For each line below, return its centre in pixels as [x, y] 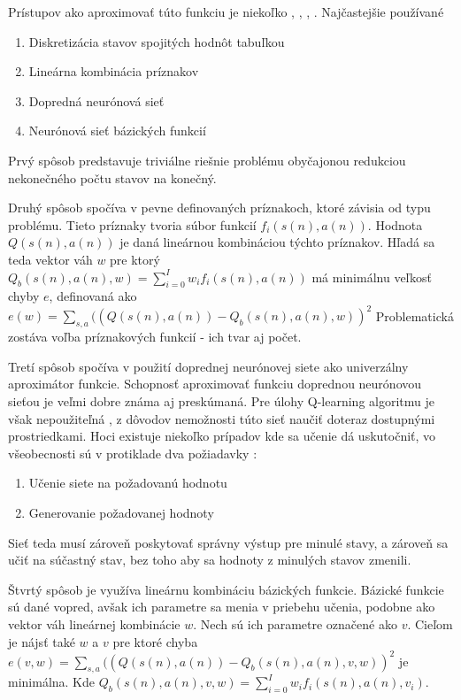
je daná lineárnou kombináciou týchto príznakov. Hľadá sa [277, 242]
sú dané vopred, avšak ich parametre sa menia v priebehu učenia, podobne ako [222, 607]
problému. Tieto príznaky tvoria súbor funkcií [132, 224]
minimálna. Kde [52, 682]
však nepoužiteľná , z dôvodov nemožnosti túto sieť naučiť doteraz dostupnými [222, 418]
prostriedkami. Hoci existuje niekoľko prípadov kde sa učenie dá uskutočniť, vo [222, 436]
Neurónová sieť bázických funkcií [117, 131]
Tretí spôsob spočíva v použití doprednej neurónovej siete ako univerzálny [208, 366]
